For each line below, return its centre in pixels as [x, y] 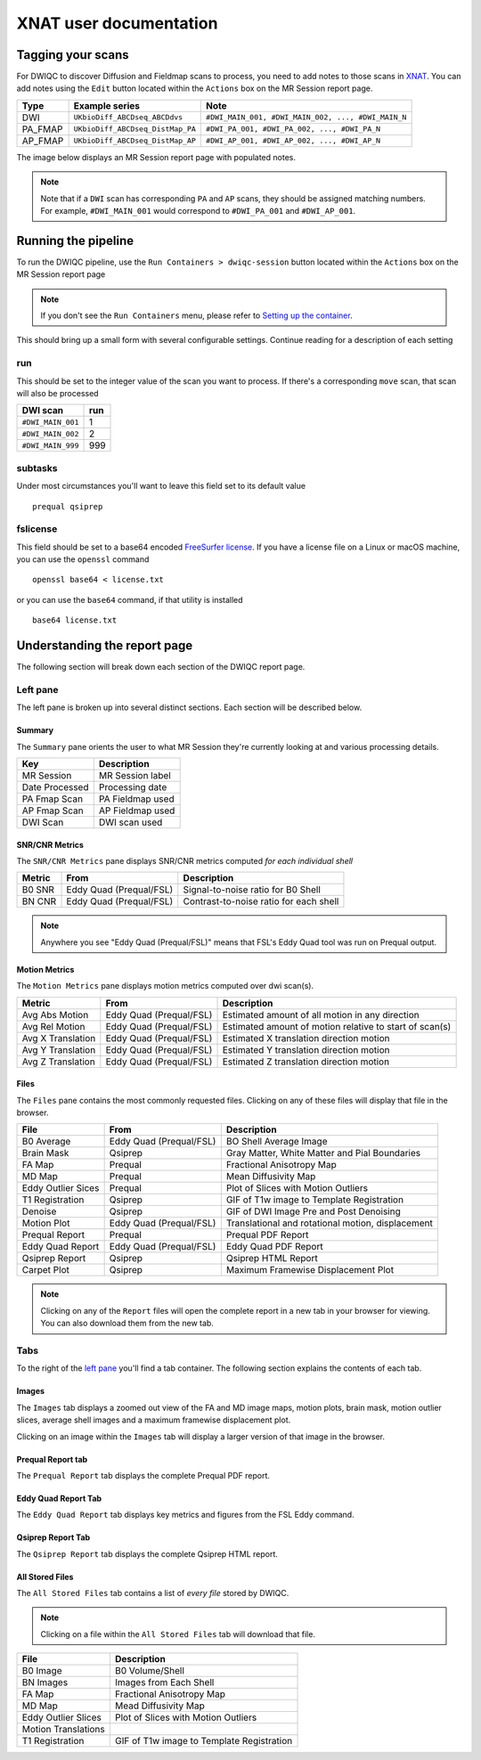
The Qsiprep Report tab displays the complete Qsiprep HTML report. [147, 1553]
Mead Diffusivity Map [159, 1706]
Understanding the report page [105, 646]
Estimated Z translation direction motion [306, 1062]
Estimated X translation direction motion [306, 1038]
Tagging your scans [73, 55]
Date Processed [55, 787]
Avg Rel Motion [53, 1026]
